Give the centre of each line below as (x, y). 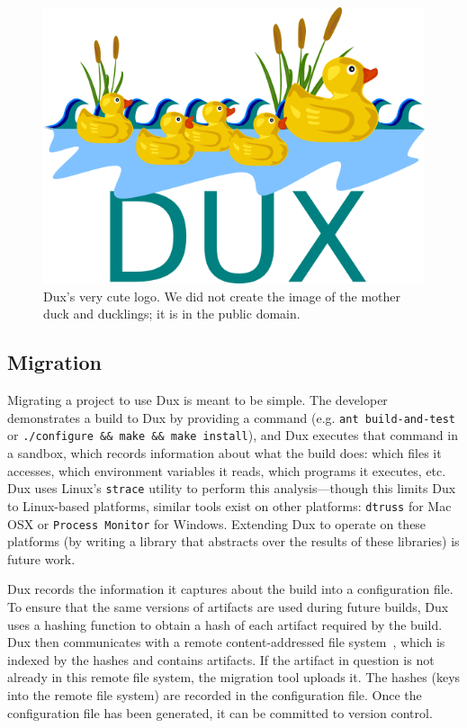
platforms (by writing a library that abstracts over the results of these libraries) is (233, 541)
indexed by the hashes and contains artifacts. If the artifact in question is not (221, 659)
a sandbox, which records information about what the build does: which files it (225, 453)
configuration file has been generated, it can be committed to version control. (220, 712)
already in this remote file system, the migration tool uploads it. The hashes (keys (234, 677)
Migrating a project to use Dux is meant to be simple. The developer (198, 400)
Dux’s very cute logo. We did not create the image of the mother (222, 296)
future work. (41, 558)
